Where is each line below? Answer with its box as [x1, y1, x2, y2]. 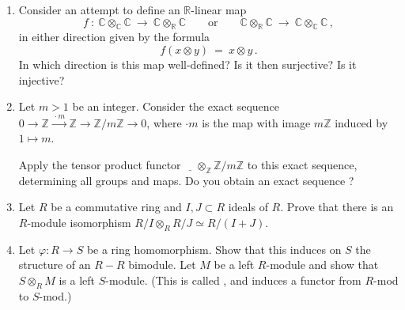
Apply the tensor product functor [18, 156, 181, 172]
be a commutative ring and [51, 198, 182, 215]
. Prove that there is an [280, 198, 394, 215]
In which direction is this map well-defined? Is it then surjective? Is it [18, 55, 357, 72]
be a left [214, 256, 255, 273]
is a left [59, 271, 95, 288]
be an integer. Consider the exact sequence [72, 98, 280, 115]
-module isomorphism [27, 214, 131, 230]
